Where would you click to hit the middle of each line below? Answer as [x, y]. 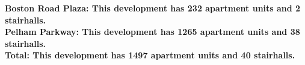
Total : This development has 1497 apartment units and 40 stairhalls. [150, 55]
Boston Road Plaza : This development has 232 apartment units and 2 [153, 8]
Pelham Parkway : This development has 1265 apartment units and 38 [152, 32]
